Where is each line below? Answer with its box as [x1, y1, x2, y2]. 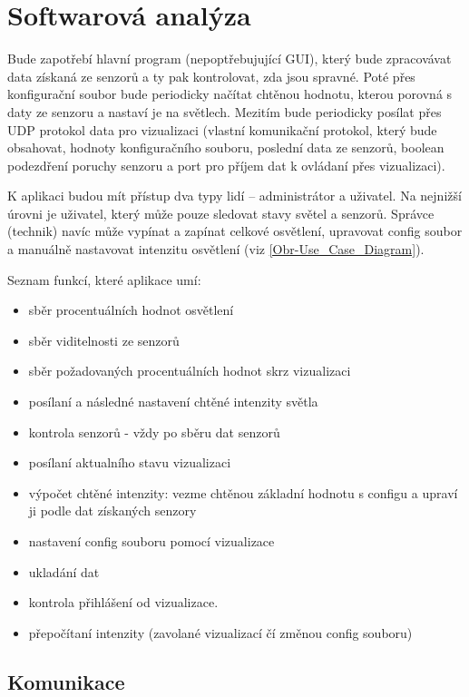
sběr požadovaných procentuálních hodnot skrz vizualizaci [28, 361, 351, 380]
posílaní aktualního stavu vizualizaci [28, 453, 231, 472]
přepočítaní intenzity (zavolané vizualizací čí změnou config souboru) [28, 623, 413, 642]
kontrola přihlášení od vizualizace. [28, 593, 219, 612]
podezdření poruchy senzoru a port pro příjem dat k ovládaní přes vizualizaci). [7, 155, 445, 174]
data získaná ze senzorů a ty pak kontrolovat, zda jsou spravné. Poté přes [7, 66, 415, 85]
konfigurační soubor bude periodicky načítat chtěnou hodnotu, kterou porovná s [7, 84, 453, 103]
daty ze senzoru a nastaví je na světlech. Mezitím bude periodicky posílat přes [7, 102, 442, 121]
